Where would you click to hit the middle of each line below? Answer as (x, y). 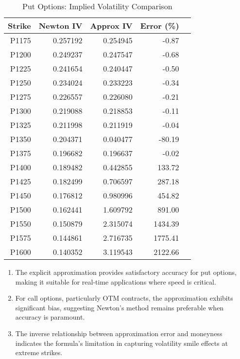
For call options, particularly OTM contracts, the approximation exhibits (124, 298)
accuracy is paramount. (50, 317)
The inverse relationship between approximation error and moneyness (119, 333)
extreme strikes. (39, 352)
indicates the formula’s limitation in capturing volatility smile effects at (121, 343)
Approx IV (111, 26)
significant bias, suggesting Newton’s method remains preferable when (120, 307)
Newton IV (60, 26)
